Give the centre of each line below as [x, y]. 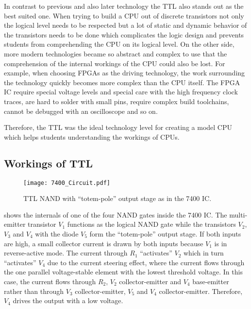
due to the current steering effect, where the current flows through [146, 262]
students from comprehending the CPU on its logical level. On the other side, [119, 44]
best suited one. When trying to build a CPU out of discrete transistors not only [124, 15]
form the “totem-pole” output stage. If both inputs [165, 233]
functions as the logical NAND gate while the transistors [151, 224]
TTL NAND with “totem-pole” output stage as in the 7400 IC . [117, 198]
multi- [238, 214]
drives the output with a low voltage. [68, 300]
